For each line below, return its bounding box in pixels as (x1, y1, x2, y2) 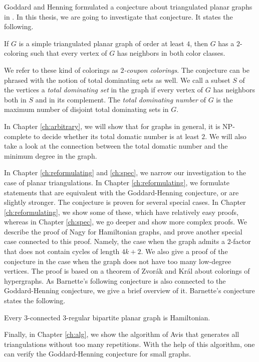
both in (4, 94, 27, 104)
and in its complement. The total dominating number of (35, 94, 206, 104)
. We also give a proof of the (141, 246, 228, 257)
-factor (230, 236, 251, 247)
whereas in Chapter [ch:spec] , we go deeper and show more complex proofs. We (4, 216, 247, 227)
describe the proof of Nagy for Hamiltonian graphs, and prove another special (4, 226, 242, 236)
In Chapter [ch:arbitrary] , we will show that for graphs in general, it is (4, 120, 220, 131)
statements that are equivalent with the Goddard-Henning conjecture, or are (4, 187, 239, 197)
